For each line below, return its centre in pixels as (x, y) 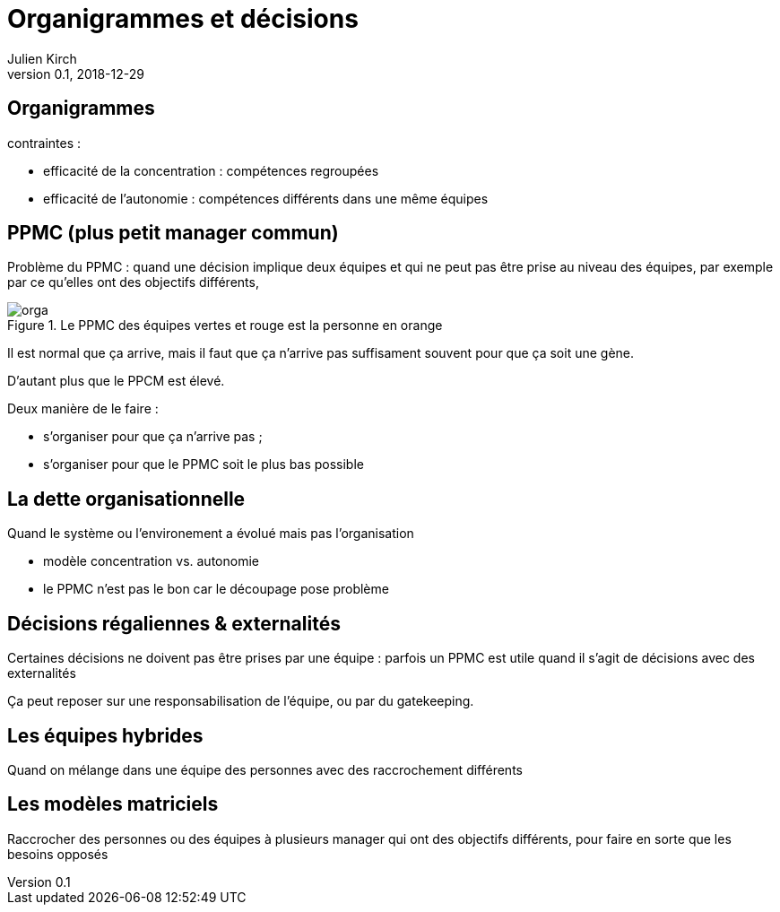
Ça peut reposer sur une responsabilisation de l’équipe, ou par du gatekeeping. (241, 701)
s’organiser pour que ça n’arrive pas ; (153, 437)
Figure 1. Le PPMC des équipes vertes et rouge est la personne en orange (225, 326)
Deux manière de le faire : (83, 409)
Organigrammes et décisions (183, 19)
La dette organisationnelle (126, 499)
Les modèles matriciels (113, 804)
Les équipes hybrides (105, 735)
